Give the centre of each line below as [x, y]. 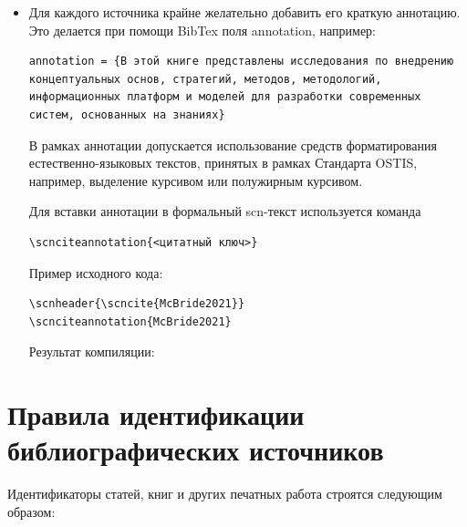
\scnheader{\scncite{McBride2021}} [137, 304]
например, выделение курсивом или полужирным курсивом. [196, 180]
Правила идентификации [156, 414]
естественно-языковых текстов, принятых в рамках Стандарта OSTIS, [223, 163]
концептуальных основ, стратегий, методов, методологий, [205, 79]
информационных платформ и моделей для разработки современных [225, 97]
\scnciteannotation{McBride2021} [130, 321]
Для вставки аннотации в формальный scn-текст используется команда [225, 211]
